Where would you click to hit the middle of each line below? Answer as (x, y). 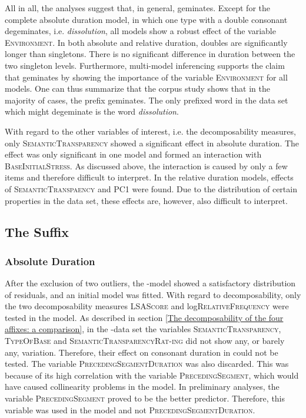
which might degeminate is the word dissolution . (92, 111)
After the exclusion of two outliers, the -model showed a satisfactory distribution (150, 283)
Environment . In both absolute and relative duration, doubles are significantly (146, 42)
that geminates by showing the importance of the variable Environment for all (146, 77)
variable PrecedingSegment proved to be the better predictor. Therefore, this (145, 398)
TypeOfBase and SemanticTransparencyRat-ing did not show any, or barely (145, 341)
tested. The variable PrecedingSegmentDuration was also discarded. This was (147, 364)
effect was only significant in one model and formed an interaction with (133, 154)
